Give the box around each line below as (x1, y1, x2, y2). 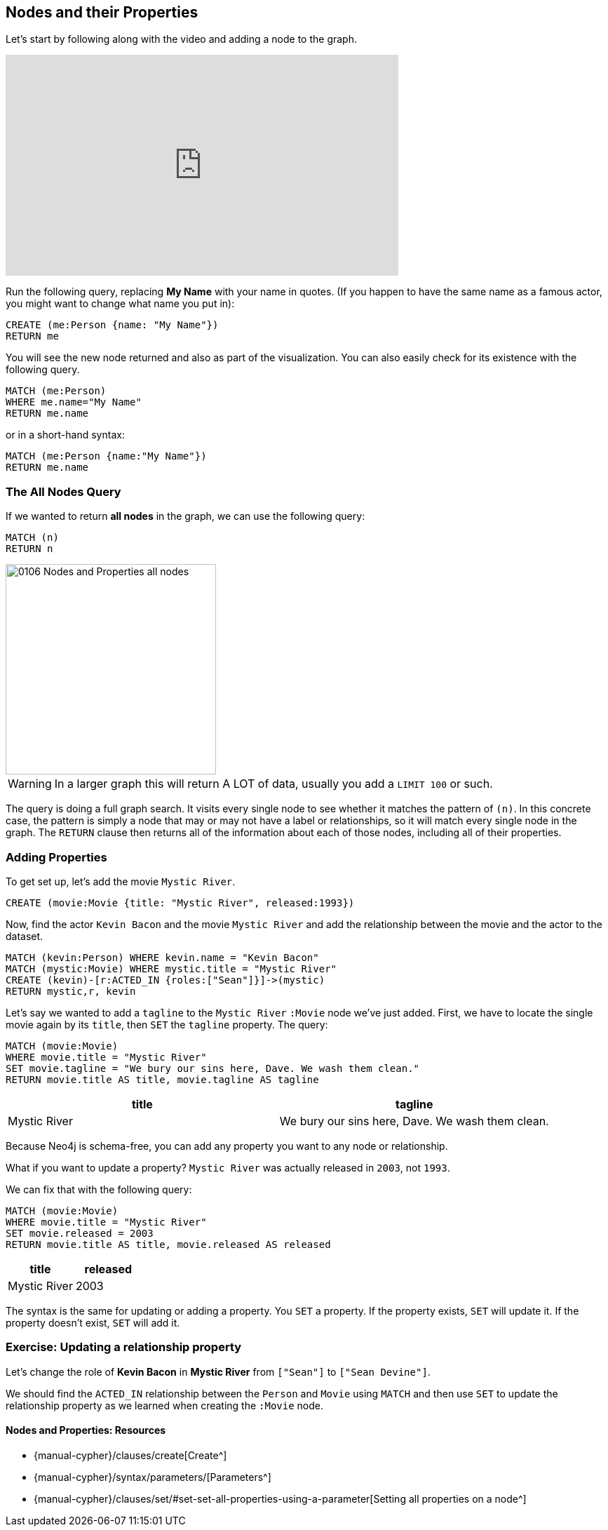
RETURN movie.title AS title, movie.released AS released (6, 1238, 331, 1250)
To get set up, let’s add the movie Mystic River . (6, 875, 236, 887)
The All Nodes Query (6, 484, 121, 499)
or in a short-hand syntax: (6, 429, 125, 441)
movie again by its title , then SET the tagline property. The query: (6, 1018, 328, 1031)
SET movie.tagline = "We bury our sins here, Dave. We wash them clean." (6, 1062, 420, 1074)
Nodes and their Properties (6, 4, 198, 21)
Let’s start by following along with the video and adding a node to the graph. (6, 33, 357, 46)
